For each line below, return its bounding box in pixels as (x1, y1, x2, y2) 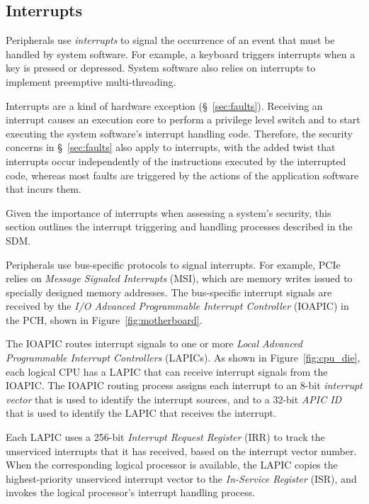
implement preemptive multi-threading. (6, 74, 176, 89)
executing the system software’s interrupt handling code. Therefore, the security (6, 125, 353, 140)
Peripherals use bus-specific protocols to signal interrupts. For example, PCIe (6, 257, 341, 271)
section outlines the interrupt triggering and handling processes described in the (6, 219, 353, 234)
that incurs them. (6, 181, 81, 196)
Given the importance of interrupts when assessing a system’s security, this (6, 205, 331, 220)
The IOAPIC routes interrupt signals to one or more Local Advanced (6, 336, 302, 351)
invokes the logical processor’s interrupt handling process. (6, 485, 256, 500)
